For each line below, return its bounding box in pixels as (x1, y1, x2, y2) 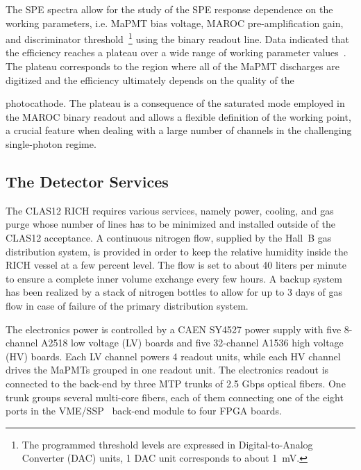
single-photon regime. (6, 137, 96, 151)
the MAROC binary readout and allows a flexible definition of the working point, (6, 109, 351, 124)
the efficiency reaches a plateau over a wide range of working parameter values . (6, 45, 346, 60)
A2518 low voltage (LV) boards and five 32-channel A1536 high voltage (40, 335, 344, 350)
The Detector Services (6, 170, 169, 192)
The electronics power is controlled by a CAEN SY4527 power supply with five (6, 321, 342, 336)
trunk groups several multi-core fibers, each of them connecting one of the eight (6, 389, 344, 404)
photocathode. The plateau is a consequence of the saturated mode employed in (6, 96, 345, 110)
